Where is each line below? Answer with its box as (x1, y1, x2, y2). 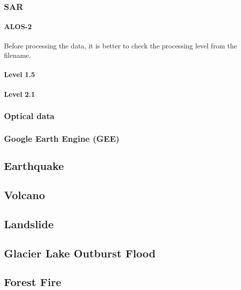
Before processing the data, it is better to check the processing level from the (4, 40, 237, 50)
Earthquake (4, 158, 64, 173)
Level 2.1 (4, 88, 35, 99)
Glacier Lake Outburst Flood (4, 245, 156, 260)
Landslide (4, 216, 54, 231)
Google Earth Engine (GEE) (4, 132, 120, 144)
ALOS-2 (4, 21, 32, 32)
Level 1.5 (4, 69, 35, 80)
